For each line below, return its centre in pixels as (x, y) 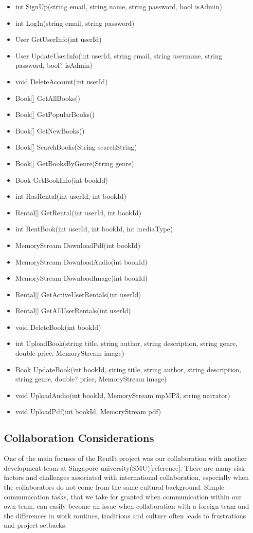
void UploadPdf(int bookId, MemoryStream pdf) (88, 411)
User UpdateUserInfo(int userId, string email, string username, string (119, 55)
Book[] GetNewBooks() (50, 130)
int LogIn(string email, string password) (75, 23)
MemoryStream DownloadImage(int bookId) (81, 278)
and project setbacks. (36, 525)
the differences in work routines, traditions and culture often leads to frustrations (125, 515)
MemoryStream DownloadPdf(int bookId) (78, 245)
